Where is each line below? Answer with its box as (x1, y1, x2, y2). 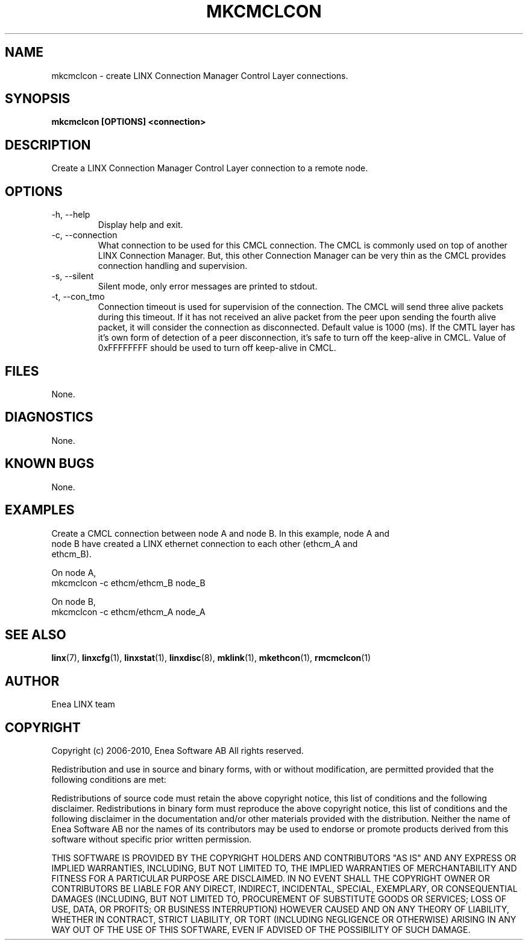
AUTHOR (5, 673, 60, 689)
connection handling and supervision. (98, 261, 248, 271)
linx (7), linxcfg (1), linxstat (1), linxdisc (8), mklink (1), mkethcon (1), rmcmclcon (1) (51, 653, 371, 663)
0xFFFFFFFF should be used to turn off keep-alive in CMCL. (98, 343, 336, 353)
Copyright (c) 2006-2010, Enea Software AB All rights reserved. (51, 745, 304, 756)
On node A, (51, 567, 96, 578)
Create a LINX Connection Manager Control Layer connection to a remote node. (51, 163, 368, 174)
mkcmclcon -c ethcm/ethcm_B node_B (51, 577, 206, 588)
